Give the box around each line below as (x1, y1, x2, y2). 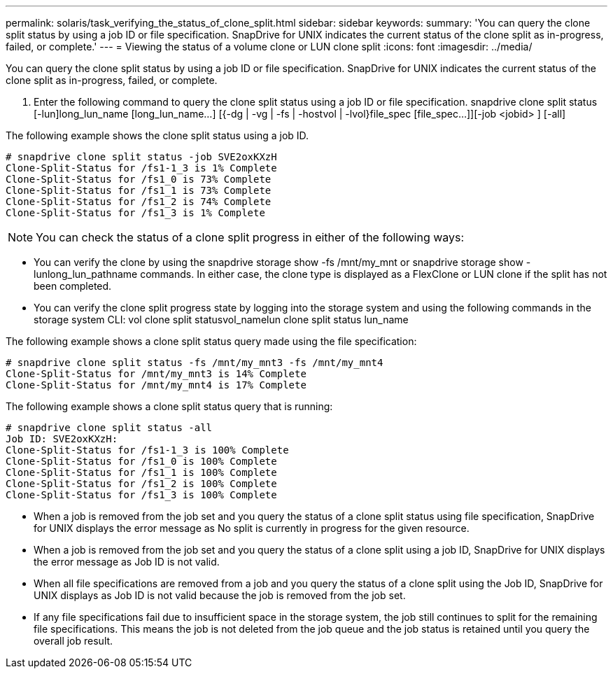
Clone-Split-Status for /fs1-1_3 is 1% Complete (6, 162, 277, 174)
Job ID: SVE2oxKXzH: (6, 433, 118, 444)
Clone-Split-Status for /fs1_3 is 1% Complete (6, 207, 265, 218)
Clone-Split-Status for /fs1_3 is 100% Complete (6, 489, 277, 500)
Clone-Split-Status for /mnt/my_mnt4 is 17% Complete (6, 379, 306, 391)
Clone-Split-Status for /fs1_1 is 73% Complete (6, 185, 272, 196)
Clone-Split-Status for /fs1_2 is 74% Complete (6, 196, 272, 207)
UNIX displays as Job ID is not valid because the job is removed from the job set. (34, 589, 406, 601)
